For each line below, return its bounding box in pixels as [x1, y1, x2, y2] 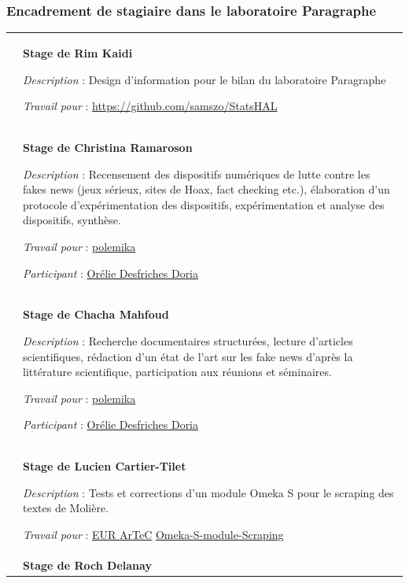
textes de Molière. [23, 500, 109, 516]
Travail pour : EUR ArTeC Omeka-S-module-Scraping [23, 526, 284, 542]
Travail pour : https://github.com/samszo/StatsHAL [23, 98, 278, 114]
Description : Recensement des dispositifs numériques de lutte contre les [23, 165, 370, 182]
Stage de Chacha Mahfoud [23, 306, 169, 323]
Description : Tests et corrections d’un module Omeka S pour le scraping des [23, 484, 394, 500]
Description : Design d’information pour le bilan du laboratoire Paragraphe [23, 71, 386, 87]
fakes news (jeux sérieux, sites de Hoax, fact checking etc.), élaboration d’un [23, 181, 390, 197]
